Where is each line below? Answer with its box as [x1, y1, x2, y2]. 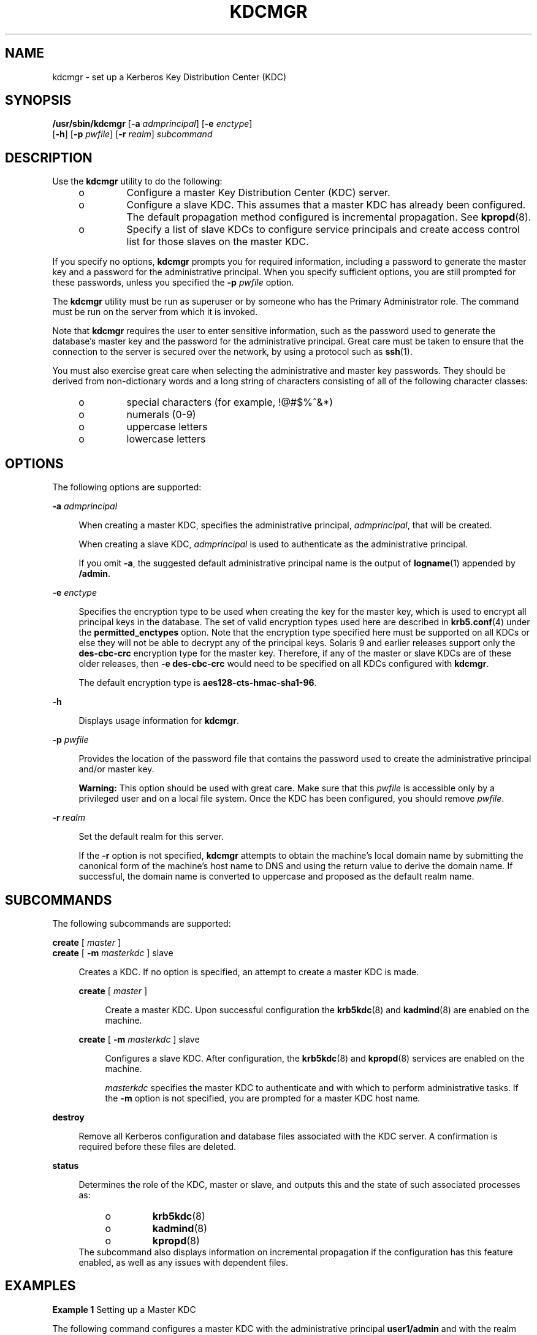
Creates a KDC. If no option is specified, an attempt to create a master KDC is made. [78, 966, 419, 977]
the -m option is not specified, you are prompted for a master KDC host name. [105, 1092, 421, 1103]
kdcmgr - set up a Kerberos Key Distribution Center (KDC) [52, 71, 287, 82]
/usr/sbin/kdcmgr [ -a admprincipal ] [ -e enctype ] [52, 118, 253, 129]
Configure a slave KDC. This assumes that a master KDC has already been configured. [126, 199, 526, 211]
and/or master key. [78, 764, 154, 775]
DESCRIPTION [5, 150, 93, 165]
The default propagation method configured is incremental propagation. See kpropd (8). [126, 211, 531, 224]
